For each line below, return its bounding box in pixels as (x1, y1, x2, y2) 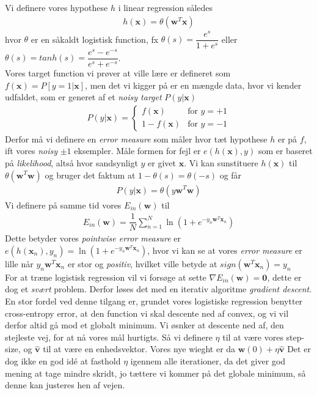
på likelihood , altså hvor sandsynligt (5, 156, 138, 169)
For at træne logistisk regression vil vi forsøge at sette (5, 270, 206, 283)
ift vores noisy (5, 144, 58, 157)
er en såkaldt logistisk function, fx (31, 32, 159, 45)
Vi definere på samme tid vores (5, 198, 122, 211)
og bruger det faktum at (45, 168, 136, 181)
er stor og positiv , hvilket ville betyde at (67, 257, 217, 270)
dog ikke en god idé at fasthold (5, 354, 121, 367)
